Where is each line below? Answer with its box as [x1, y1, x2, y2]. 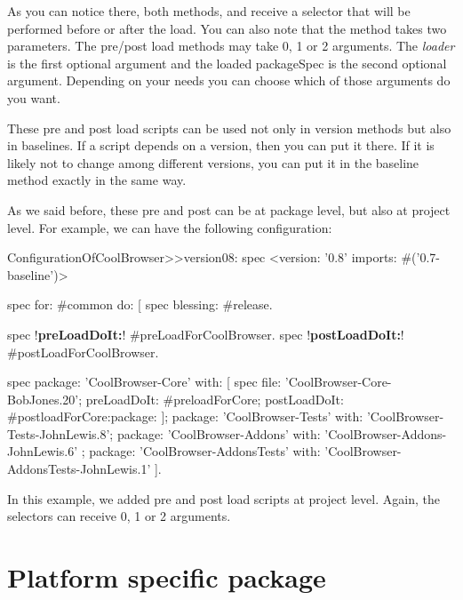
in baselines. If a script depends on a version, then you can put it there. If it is [7, 136, 435, 155]
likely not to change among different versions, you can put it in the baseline [7, 153, 419, 172]
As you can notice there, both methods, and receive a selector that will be [7, 2, 411, 20]
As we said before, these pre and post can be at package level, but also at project [7, 200, 451, 219]
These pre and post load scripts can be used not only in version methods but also [7, 118, 451, 137]
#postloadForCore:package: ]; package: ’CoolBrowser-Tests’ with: [7, 407, 363, 426]
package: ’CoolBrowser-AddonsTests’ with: [89, 442, 321, 460]
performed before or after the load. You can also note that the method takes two [7, 19, 447, 37]
